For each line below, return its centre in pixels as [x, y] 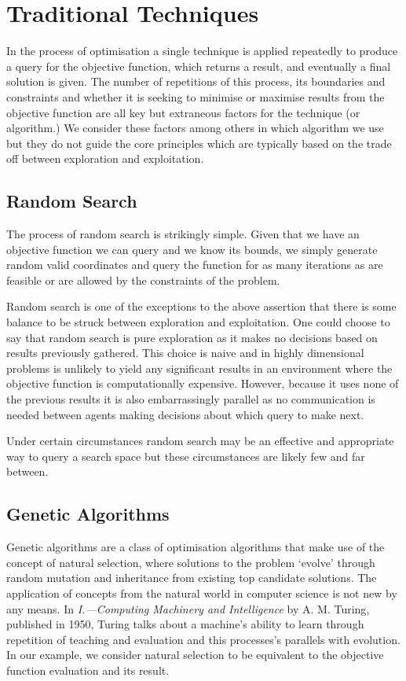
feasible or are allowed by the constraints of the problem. [143, 280]
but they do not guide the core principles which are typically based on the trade [199, 143]
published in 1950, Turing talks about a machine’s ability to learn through [185, 624]
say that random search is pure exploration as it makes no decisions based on [192, 337]
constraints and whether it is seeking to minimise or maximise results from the [196, 96]
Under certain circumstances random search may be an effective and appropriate [200, 441]
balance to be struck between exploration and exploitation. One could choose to [198, 322]
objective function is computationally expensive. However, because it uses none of [203, 383]
